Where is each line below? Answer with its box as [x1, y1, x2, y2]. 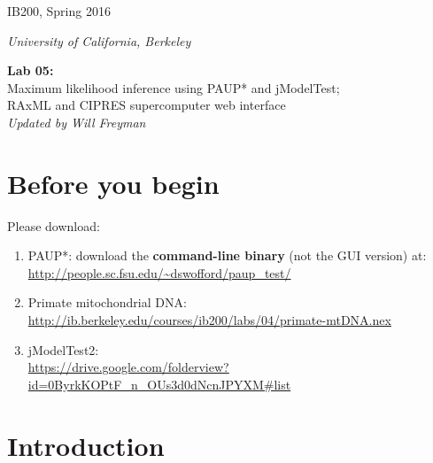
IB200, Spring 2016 [7, 2, 111, 19]
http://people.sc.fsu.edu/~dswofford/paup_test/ [27, 263, 291, 282]
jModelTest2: [27, 340, 99, 359]
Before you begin [7, 165, 220, 201]
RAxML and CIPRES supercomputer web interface [7, 96, 286, 114]
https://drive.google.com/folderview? [27, 358, 229, 376]
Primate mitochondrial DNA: [27, 293, 187, 312]
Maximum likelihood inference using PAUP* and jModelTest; [7, 78, 340, 96]
